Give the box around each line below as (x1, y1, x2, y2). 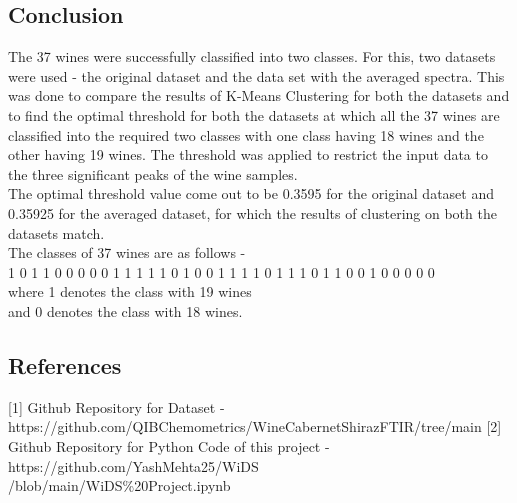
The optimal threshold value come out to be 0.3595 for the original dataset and (8, 183, 494, 204)
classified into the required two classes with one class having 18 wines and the (8, 124, 484, 145)
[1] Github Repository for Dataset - (8, 396, 225, 417)
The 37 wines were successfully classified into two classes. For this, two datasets (8, 46, 496, 67)
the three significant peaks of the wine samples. (8, 163, 298, 184)
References (8, 349, 122, 380)
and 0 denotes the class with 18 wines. (8, 300, 243, 321)
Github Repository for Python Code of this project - (8, 435, 330, 456)
